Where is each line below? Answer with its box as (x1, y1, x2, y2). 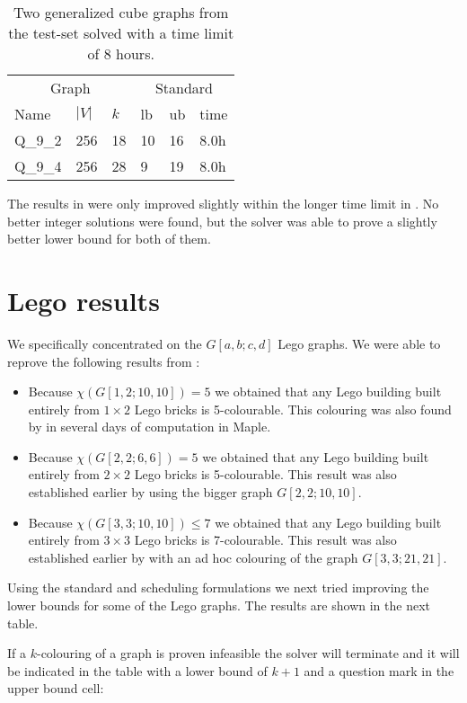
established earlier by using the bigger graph (28, 483, 273, 502)
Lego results (7, 281, 160, 318)
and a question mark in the (304, 661, 454, 680)
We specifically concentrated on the (7, 334, 202, 352)
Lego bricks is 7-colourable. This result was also (134, 530, 397, 549)
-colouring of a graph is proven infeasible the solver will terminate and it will (36, 644, 460, 663)
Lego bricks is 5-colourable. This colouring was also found (134, 399, 452, 418)
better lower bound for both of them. (7, 229, 211, 248)
